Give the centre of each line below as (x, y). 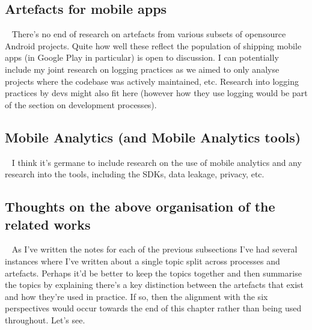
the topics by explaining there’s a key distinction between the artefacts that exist (154, 285)
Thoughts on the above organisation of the (140, 206)
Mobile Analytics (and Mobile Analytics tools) (153, 137)
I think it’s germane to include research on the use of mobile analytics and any (157, 162)
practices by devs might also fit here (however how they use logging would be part (156, 93)
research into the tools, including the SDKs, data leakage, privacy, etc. (135, 174)
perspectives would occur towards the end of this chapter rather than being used (153, 308)
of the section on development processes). (81, 104)
